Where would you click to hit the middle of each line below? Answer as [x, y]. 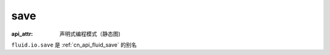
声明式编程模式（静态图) [90, 34]
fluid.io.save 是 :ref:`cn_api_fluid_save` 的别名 [74, 45]
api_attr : [22, 34]
